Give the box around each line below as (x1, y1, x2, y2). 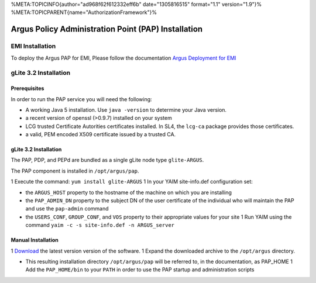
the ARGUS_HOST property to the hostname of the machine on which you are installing (25, 189, 232, 196)
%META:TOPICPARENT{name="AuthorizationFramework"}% (11, 9, 157, 16)
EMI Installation (11, 42, 56, 50)
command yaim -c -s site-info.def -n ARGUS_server (25, 222, 175, 229)
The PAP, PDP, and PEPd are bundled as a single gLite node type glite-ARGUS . (11, 157, 204, 164)
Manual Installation (11, 237, 59, 244)
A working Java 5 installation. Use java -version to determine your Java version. (25, 106, 227, 113)
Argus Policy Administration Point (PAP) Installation (11, 24, 203, 34)
